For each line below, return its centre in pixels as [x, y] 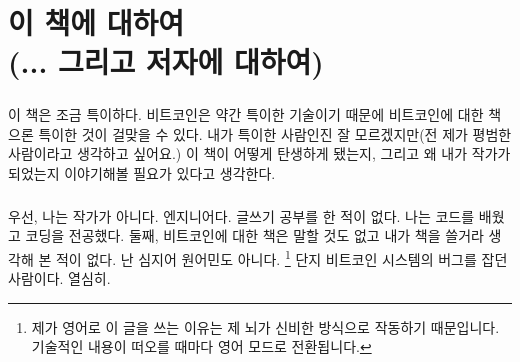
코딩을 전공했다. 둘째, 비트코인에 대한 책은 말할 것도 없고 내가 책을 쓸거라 [254, 235]
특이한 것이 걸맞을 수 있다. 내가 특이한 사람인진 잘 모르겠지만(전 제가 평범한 [275, 133]
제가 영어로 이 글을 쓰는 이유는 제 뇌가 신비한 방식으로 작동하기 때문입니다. [265, 326]
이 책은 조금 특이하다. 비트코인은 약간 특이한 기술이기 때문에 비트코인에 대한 [246, 113]
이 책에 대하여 [96, 22]
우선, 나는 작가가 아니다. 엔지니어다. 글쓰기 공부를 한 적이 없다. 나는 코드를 [241, 215]
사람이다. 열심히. [59, 278]
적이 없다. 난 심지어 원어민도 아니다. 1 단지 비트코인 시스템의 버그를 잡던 [281, 257]
